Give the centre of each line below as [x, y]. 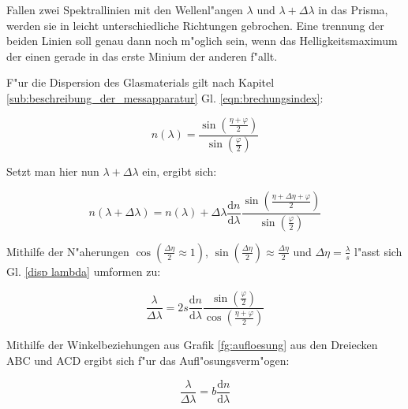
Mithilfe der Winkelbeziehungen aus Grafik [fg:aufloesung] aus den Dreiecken [192, 345]
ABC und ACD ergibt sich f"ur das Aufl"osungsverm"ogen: [148, 360]
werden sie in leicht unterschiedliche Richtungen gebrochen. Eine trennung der [195, 25]
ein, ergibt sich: [180, 171]
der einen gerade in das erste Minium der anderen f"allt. [142, 56]
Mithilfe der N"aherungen [68, 251]
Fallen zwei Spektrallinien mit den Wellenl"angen [125, 9]
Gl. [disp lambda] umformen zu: [84, 271]
